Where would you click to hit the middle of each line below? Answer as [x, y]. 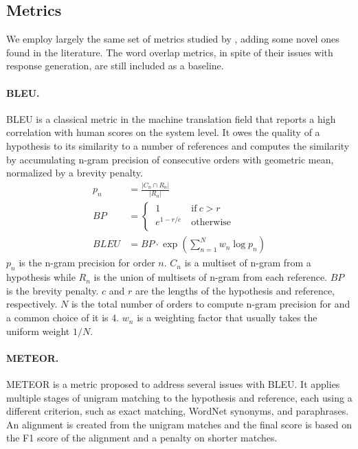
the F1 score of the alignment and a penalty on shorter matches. [142, 438]
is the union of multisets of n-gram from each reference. [210, 277]
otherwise [211, 222]
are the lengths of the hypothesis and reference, [235, 290]
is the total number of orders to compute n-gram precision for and [211, 304]
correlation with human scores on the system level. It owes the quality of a [163, 132]
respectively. [32, 304]
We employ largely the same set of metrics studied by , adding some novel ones [173, 39]
